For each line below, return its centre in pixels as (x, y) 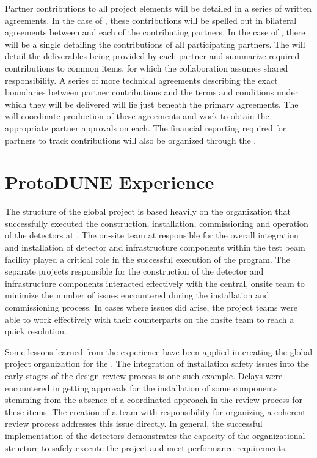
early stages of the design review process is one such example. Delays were (144, 375)
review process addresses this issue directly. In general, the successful (134, 423)
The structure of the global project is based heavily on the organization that (148, 211)
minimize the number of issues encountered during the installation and (137, 295)
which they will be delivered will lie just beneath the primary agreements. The (152, 104)
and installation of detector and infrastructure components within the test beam (155, 247)
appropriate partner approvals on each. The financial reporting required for (146, 127)
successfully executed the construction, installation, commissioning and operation (157, 223)
